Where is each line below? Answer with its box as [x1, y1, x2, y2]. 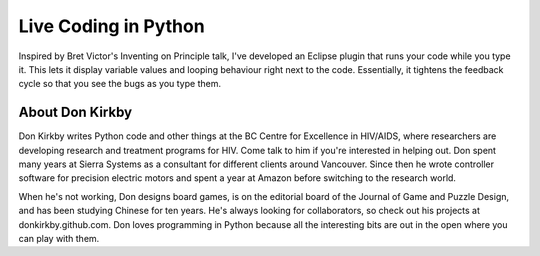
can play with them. [18, 232, 100, 244]
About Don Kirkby [18, 104, 133, 121]
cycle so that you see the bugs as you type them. [18, 78, 222, 90]
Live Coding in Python [18, 15, 205, 37]
